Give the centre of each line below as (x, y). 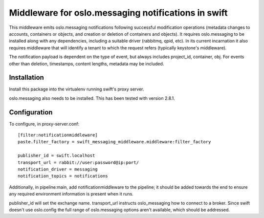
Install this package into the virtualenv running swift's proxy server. (77, 89)
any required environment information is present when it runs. (71, 194)
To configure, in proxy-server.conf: (44, 124)
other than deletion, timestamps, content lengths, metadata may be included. (87, 64)
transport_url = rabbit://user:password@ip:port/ (78, 162)
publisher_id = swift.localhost (56, 156)
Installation (26, 77)
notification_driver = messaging (58, 169)
